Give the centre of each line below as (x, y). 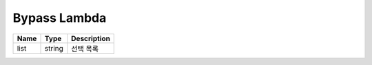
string (54, 48)
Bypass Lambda (60, 18)
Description (91, 38)
